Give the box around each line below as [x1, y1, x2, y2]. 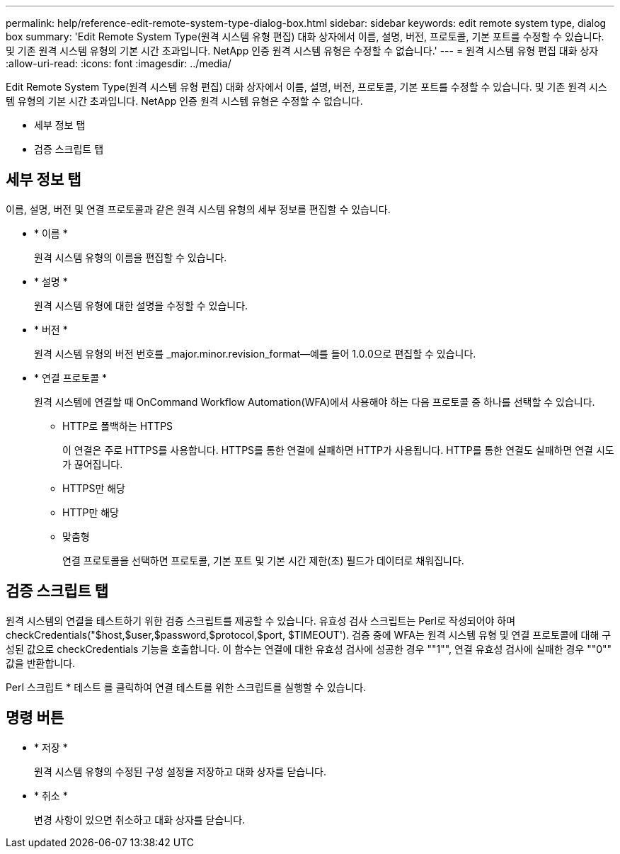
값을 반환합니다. [6, 656, 76, 669]
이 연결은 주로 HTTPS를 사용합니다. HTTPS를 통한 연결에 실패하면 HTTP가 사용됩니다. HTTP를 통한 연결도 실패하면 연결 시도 [62, 443, 614, 456]
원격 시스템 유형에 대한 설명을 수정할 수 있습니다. [34, 299, 248, 312]
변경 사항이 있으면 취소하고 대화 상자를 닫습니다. [34, 813, 246, 826]
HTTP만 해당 [62, 506, 119, 518]
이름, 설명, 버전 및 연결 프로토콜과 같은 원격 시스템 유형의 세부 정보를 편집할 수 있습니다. [6, 203, 391, 215]
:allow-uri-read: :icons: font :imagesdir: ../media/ [6, 57, 231, 69]
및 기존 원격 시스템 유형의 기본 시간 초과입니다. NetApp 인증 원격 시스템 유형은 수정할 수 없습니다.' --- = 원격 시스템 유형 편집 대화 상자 [6, 45, 599, 57]
